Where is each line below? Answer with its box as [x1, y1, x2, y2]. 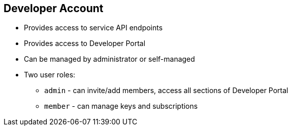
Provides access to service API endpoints [24, 23, 163, 32]
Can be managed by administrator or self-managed [24, 55, 195, 64]
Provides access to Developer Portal [24, 39, 146, 48]
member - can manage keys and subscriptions [44, 102, 198, 111]
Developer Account [4, 2, 104, 15]
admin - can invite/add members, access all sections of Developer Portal [44, 86, 288, 95]
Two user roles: [24, 70, 76, 79]
